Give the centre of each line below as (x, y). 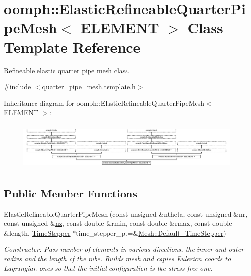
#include (18, 87)
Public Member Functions (71, 193)
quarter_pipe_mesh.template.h (89, 87)
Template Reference (72, 47)
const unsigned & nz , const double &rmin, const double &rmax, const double (118, 223)
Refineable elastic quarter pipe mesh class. (67, 70)
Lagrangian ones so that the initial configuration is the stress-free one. (108, 268)
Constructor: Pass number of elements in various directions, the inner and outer (124, 249)
